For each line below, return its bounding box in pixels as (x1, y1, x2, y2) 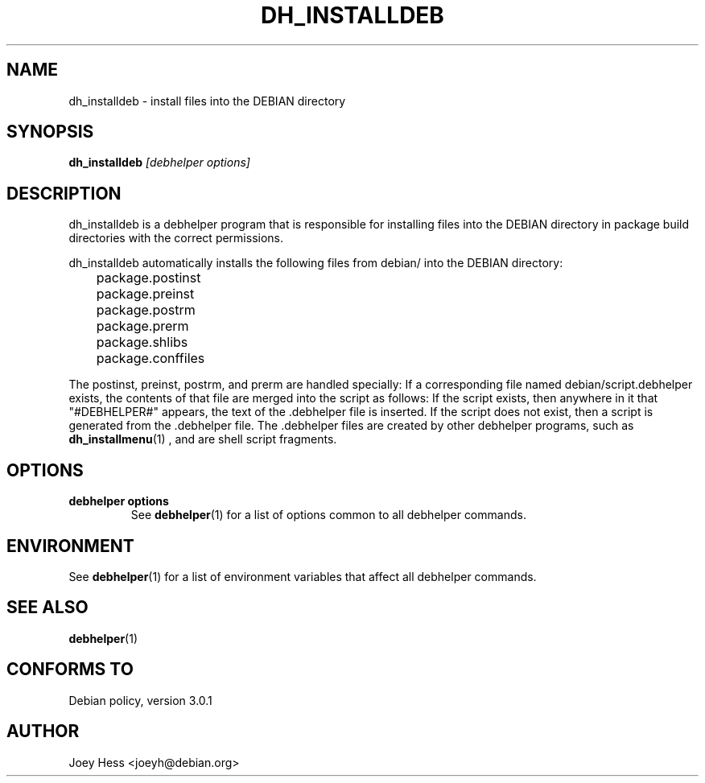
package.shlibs (96, 334, 188, 351)
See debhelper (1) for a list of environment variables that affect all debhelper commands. (68, 569, 537, 583)
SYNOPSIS (6, 122, 94, 142)
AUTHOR (6, 721, 80, 742)
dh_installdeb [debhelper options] (68, 155, 250, 170)
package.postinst (96, 270, 201, 286)
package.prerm (96, 318, 189, 335)
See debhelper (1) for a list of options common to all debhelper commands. (130, 508, 526, 522)
